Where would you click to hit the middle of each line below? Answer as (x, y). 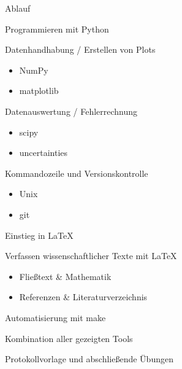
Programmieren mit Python (57, 29)
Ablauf (18, 8)
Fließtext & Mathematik (65, 276)
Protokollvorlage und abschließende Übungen (89, 359)
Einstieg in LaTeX (39, 235)
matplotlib (39, 91)
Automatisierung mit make (55, 317)
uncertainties (44, 153)
